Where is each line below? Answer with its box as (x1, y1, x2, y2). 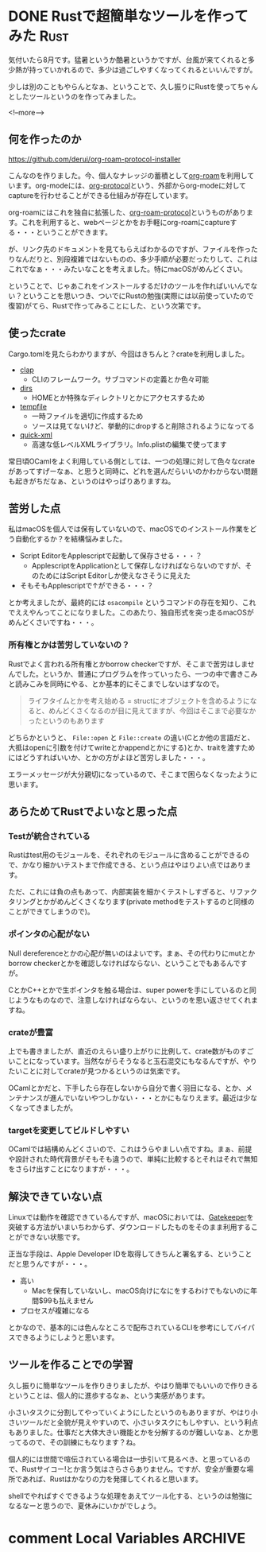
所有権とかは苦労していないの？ (8, 639, 130, 650)
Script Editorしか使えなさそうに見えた (66, 571, 191, 580)
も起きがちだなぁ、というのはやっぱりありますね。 (8, 476, 175, 486)
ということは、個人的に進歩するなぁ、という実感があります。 (8, 1391, 210, 1400)
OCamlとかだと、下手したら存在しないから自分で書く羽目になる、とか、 (8, 1083, 246, 1092)
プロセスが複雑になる (19, 1306, 90, 1316)
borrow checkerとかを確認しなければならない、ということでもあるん (8, 958, 234, 968)
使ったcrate (8, 327, 66, 340)
